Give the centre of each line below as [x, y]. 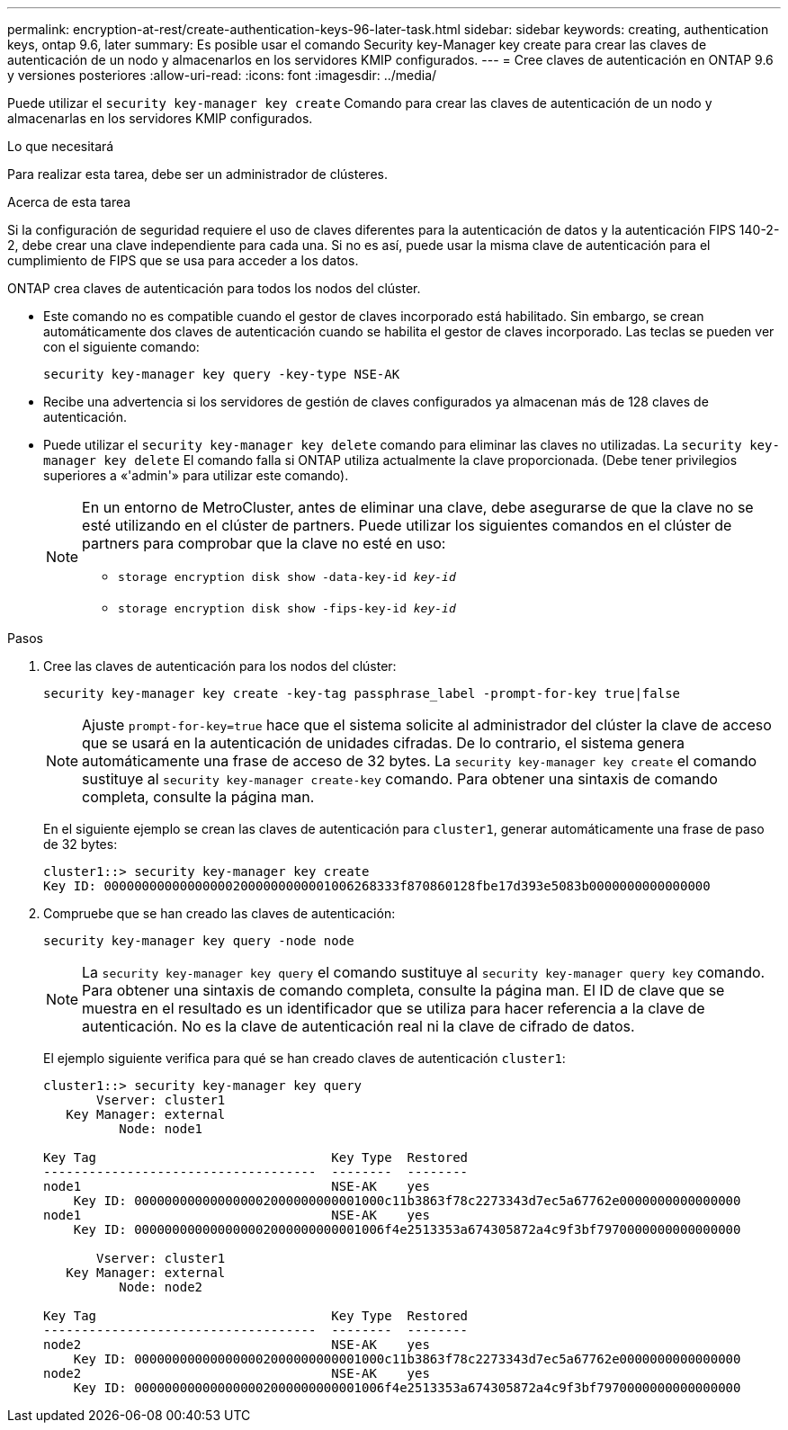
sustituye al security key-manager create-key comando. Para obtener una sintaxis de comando [400, 779]
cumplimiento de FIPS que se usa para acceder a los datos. [183, 260]
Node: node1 [161, 1129]
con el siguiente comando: [121, 347]
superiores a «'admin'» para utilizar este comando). [196, 475]
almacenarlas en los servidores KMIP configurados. [160, 118]
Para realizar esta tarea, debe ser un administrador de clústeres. [197, 174]
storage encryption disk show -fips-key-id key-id [287, 608]
